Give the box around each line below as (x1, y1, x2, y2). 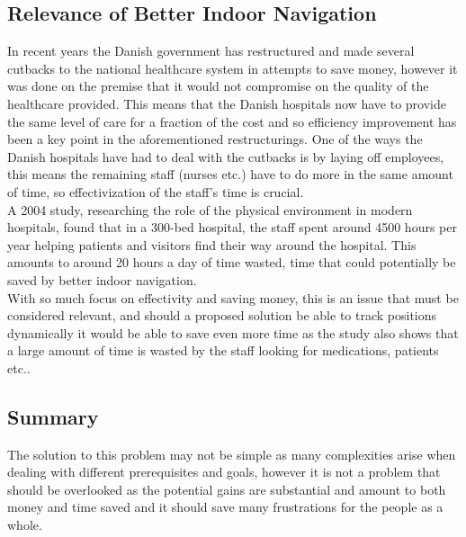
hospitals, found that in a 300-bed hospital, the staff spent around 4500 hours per (7, 218, 457, 237)
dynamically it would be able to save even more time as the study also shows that (7, 323, 459, 342)
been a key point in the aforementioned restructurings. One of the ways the (7, 130, 423, 148)
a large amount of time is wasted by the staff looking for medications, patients (7, 341, 439, 360)
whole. (7, 515, 42, 534)
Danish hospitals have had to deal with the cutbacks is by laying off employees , (7, 147, 444, 166)
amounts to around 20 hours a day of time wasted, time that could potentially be (7, 253, 456, 272)
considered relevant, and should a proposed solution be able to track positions (7, 306, 437, 325)
